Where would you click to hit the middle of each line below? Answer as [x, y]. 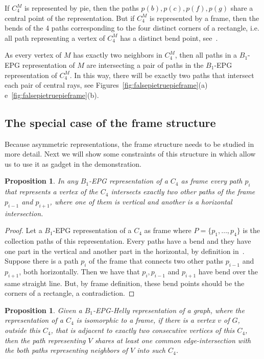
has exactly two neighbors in [118, 55]
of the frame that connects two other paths [156, 261]
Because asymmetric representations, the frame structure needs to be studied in [129, 144]
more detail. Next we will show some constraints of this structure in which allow [130, 154]
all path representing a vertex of [55, 37]
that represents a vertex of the [51, 191]
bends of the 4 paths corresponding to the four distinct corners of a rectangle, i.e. [132, 28]
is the [251, 230]
